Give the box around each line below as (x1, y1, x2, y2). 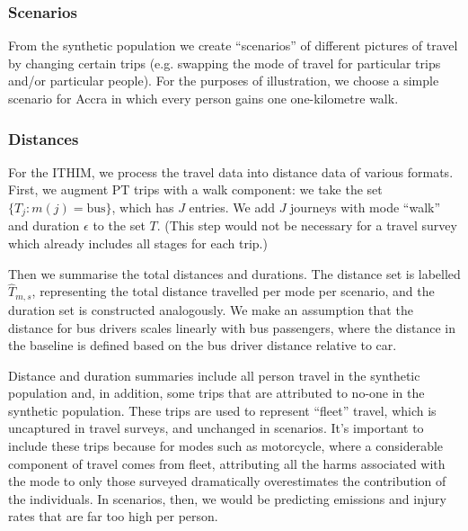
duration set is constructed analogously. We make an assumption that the (8, 300, 413, 319)
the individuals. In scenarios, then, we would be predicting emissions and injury (8, 489, 446, 508)
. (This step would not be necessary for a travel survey (156, 216, 457, 235)
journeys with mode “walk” (290, 198, 441, 216)
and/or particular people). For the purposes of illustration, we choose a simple (8, 71, 439, 90)
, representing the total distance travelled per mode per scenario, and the (31, 282, 435, 301)
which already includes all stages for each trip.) (8, 234, 268, 253)
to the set (93, 216, 146, 235)
